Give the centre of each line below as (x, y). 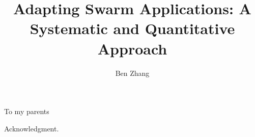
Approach (132, 48)
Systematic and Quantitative (132, 28)
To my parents (27, 111)
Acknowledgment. (32, 128)
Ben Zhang (132, 73)
